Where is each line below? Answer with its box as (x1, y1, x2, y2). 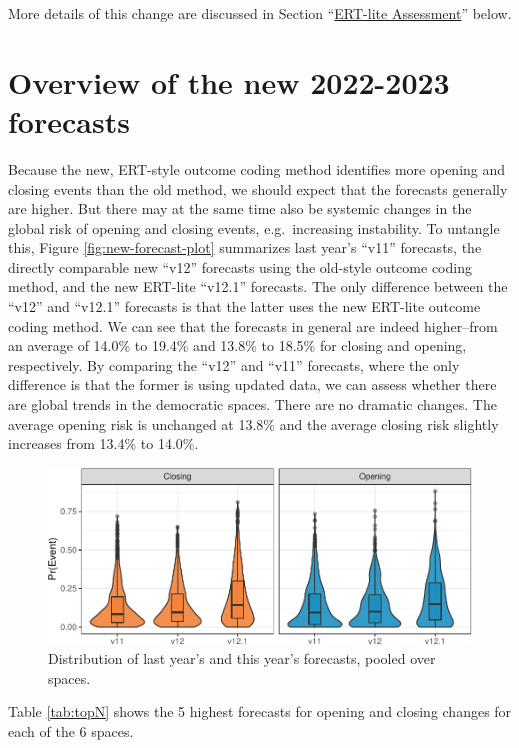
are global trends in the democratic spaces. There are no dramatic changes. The (8, 394, 497, 415)
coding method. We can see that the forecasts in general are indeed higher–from (8, 315, 498, 336)
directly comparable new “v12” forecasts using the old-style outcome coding (8, 256, 472, 277)
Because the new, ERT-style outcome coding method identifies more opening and (8, 158, 506, 179)
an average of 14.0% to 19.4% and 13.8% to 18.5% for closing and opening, (8, 335, 467, 356)
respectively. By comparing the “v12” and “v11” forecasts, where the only (8, 354, 460, 375)
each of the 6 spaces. (8, 720, 134, 741)
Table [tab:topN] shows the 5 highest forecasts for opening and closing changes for (8, 701, 512, 722)
